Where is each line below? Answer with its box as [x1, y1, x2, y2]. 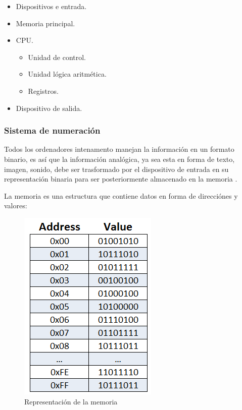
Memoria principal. [16, 18, 75, 28]
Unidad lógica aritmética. [28, 69, 107, 79]
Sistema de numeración [4, 124, 101, 137]
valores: [4, 200, 27, 211]
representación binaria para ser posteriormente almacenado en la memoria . [4, 173, 237, 184]
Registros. [28, 85, 59, 96]
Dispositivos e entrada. [16, 1, 87, 11]
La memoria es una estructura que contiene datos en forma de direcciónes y [4, 190, 238, 201]
